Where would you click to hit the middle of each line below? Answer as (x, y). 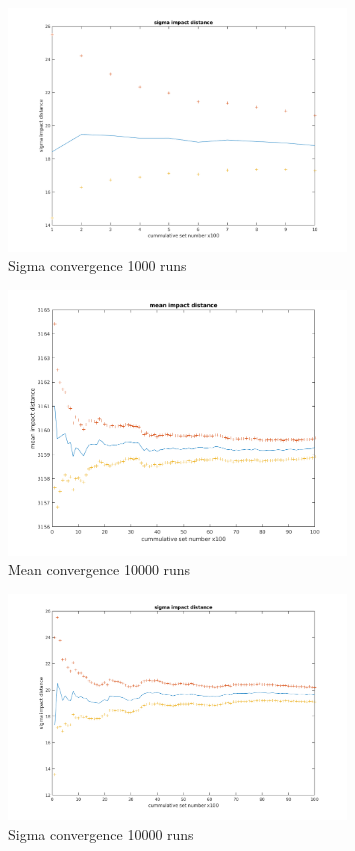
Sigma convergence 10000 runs (101, 833)
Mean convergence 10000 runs (99, 569)
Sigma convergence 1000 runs (97, 265)
